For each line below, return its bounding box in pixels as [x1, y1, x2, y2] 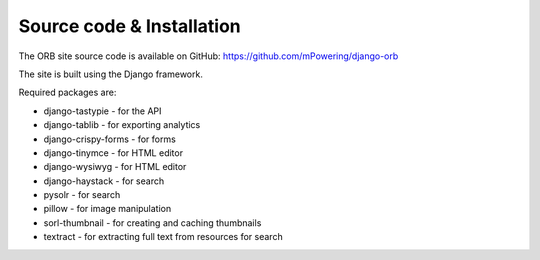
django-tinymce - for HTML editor [43, 146, 184, 159]
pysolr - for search [43, 189, 121, 201]
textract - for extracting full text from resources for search [43, 231, 284, 243]
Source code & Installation [18, 15, 241, 37]
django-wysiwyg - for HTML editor [43, 161, 187, 173]
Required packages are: [18, 86, 117, 99]
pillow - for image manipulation [43, 203, 172, 215]
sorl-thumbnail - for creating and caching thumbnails [43, 216, 262, 229]
